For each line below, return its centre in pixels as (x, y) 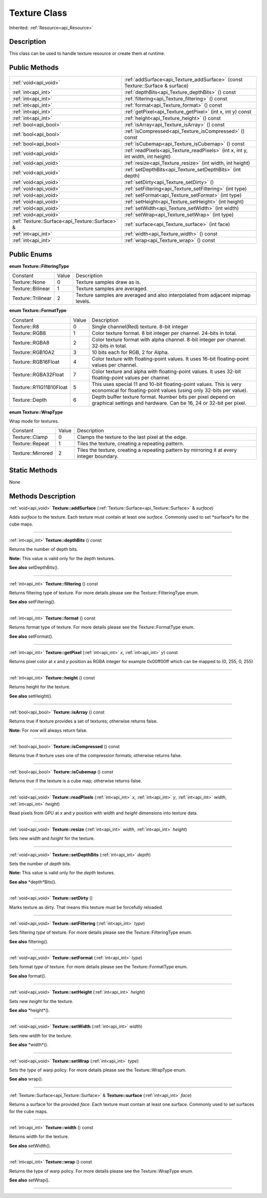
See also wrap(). (26, 1079)
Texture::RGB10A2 (33, 352)
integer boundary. (98, 456)
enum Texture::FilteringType (39, 266)
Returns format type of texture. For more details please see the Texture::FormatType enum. (102, 627)
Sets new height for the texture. (41, 1001)
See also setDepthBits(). (34, 568)
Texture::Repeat (31, 444)
